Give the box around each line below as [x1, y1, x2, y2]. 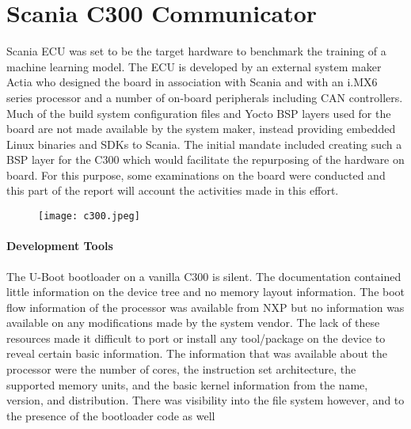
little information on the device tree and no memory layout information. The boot [6, 283, 405, 300]
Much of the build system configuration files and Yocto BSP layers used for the [6, 104, 391, 121]
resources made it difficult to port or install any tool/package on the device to [6, 329, 386, 346]
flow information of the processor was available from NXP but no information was [6, 298, 405, 315]
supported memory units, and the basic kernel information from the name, [6, 376, 368, 393]
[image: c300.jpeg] [38, 211, 140, 222]
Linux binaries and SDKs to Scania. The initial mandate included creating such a [6, 135, 402, 152]
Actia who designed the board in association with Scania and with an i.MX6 [6, 74, 378, 90]
